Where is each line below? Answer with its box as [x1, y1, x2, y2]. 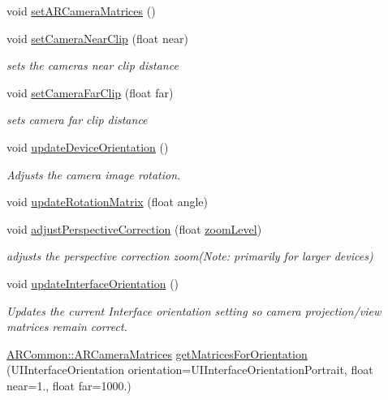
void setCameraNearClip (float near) [6, 29, 188, 46]
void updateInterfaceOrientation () [6, 274, 179, 291]
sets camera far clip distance [6, 111, 148, 128]
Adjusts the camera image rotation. [6, 166, 181, 183]
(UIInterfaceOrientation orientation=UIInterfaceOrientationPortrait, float [6, 361, 373, 378]
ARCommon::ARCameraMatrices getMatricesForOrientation [6, 345, 308, 362]
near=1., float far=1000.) [6, 376, 131, 394]
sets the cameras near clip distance [6, 57, 179, 74]
